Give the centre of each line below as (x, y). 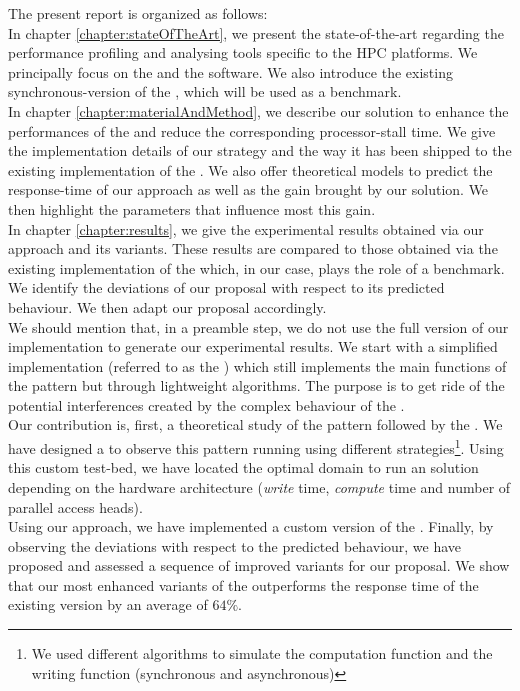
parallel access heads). (75, 506)
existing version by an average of (108, 604)
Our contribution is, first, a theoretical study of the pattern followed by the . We (255, 424)
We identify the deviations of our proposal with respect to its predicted (226, 287)
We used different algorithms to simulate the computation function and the (262, 653)
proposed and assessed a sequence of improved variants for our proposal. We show (259, 565)
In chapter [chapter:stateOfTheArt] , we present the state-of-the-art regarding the (256, 32)
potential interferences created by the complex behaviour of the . (206, 404)
